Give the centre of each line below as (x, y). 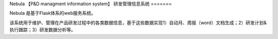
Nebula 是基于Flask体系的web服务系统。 (53, 13)
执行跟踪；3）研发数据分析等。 (42, 30)
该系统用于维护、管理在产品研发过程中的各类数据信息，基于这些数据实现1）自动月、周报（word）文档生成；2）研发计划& (138, 23)
